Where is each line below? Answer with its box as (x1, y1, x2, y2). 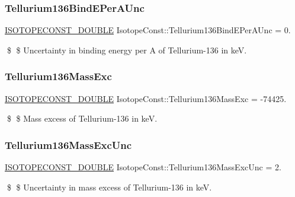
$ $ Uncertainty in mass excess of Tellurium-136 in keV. (7, 180, 212, 193)
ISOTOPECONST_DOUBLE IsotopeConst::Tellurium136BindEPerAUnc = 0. (5, 24, 291, 36)
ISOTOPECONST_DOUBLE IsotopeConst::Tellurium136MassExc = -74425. (5, 92, 287, 104)
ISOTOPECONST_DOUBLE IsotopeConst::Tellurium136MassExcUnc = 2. (5, 161, 281, 173)
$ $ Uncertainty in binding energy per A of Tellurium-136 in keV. (7, 43, 247, 56)
